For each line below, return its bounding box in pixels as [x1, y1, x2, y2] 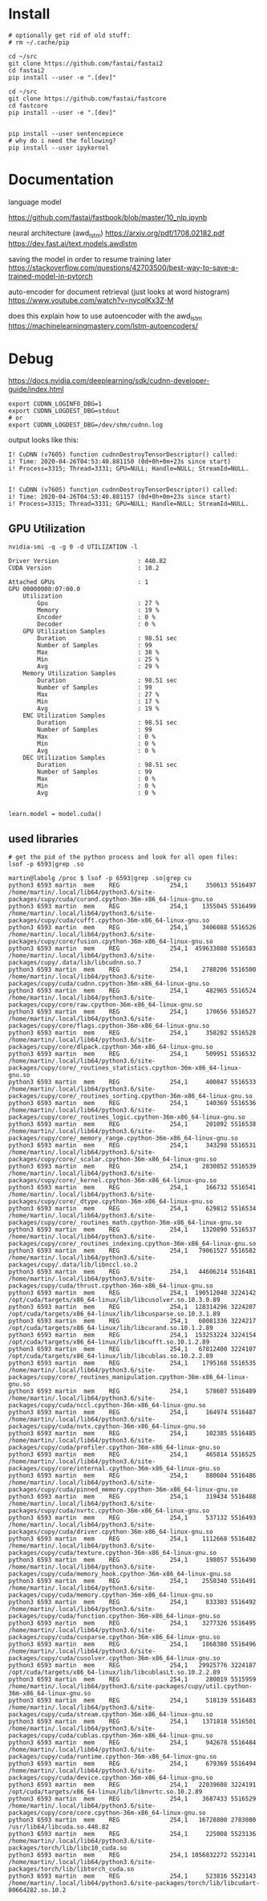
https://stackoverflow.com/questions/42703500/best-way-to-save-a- [8, 263, 239, 272]
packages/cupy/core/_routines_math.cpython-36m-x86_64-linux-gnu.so [8, 1218, 242, 1227]
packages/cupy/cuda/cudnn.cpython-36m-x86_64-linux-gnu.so [8, 980, 210, 988]
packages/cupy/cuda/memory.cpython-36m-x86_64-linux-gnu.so [8, 1591, 214, 1599]
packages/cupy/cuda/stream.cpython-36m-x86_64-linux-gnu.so [8, 1711, 214, 1719]
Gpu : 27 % [37, 599, 160, 607]
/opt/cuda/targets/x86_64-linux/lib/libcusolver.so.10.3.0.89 [8, 1296, 220, 1304]
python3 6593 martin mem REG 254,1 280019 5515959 [8, 1675, 257, 1683]
